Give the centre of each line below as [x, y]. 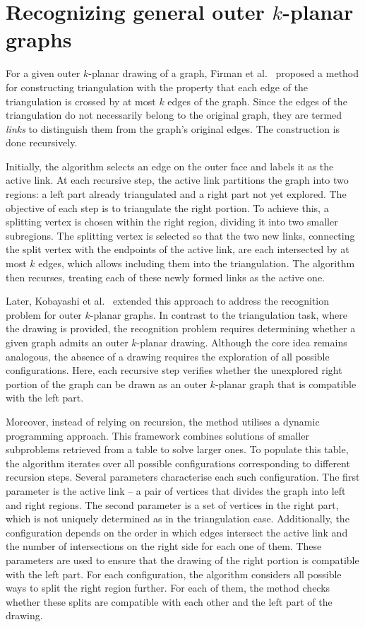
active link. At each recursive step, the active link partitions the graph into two [177, 180]
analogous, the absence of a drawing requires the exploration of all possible [168, 356]
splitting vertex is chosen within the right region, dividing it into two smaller [172, 222]
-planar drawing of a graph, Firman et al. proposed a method [224, 73]
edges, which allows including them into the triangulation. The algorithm [197, 263]
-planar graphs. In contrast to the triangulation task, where [219, 314]
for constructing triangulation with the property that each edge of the [157, 87]
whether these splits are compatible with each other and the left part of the [169, 601]
